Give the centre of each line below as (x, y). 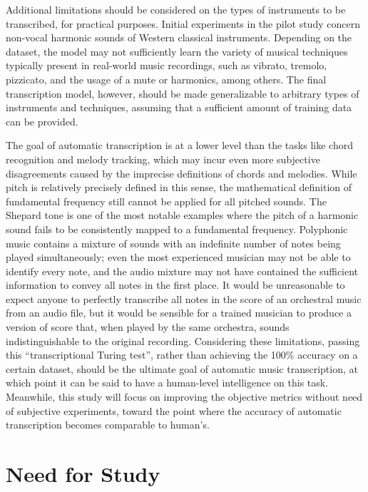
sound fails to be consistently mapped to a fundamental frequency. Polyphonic (177, 229)
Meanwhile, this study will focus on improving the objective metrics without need (184, 397)
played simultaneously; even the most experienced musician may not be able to (178, 257)
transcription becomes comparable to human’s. (108, 425)
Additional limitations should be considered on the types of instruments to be (176, 9)
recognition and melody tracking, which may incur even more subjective (163, 159)
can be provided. (42, 121)
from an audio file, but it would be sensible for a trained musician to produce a (179, 313)
